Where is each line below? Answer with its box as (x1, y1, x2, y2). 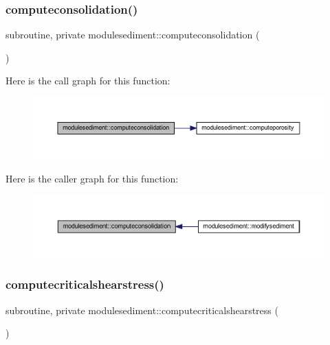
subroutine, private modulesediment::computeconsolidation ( (5, 27, 260, 42)
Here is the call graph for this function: (5, 73, 170, 88)
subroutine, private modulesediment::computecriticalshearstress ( (5, 302, 278, 317)
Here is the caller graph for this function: (5, 171, 179, 186)
